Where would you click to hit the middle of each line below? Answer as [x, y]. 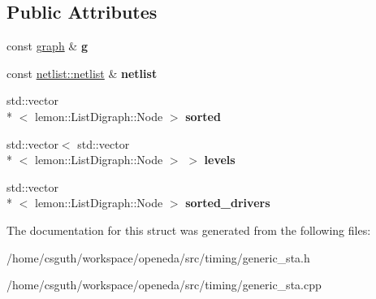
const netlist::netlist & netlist [82, 73]
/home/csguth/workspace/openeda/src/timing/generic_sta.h [158, 257]
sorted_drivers [228, 203]
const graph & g [47, 46]
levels [220, 160]
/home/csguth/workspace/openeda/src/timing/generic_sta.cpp [164, 285]
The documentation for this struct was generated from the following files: [189, 230]
